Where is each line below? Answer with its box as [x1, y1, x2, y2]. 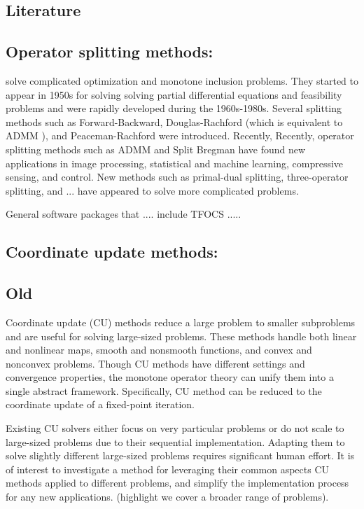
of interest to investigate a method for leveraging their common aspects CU [6, 461, 330, 476]
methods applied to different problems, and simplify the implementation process [6, 475, 349, 490]
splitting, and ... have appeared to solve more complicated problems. [6, 183, 299, 197]
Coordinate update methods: [6, 241, 218, 263]
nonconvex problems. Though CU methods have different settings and [6, 356, 305, 370]
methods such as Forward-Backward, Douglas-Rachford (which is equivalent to [6, 114, 343, 129]
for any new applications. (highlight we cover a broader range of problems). [6, 489, 329, 504]
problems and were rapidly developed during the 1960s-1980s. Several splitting [6, 101, 342, 116]
